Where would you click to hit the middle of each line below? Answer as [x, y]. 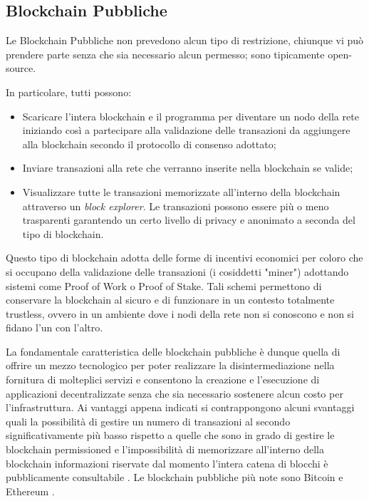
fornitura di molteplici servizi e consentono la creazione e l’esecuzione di [163, 379]
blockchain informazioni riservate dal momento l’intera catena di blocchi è [167, 463]
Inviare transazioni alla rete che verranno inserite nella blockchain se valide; [188, 168]
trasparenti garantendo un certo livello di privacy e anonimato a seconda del [189, 220]
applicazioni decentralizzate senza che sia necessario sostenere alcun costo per [175, 393]
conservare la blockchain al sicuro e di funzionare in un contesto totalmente [170, 300]
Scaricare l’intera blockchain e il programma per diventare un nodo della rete [191, 116]
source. [21, 68]
